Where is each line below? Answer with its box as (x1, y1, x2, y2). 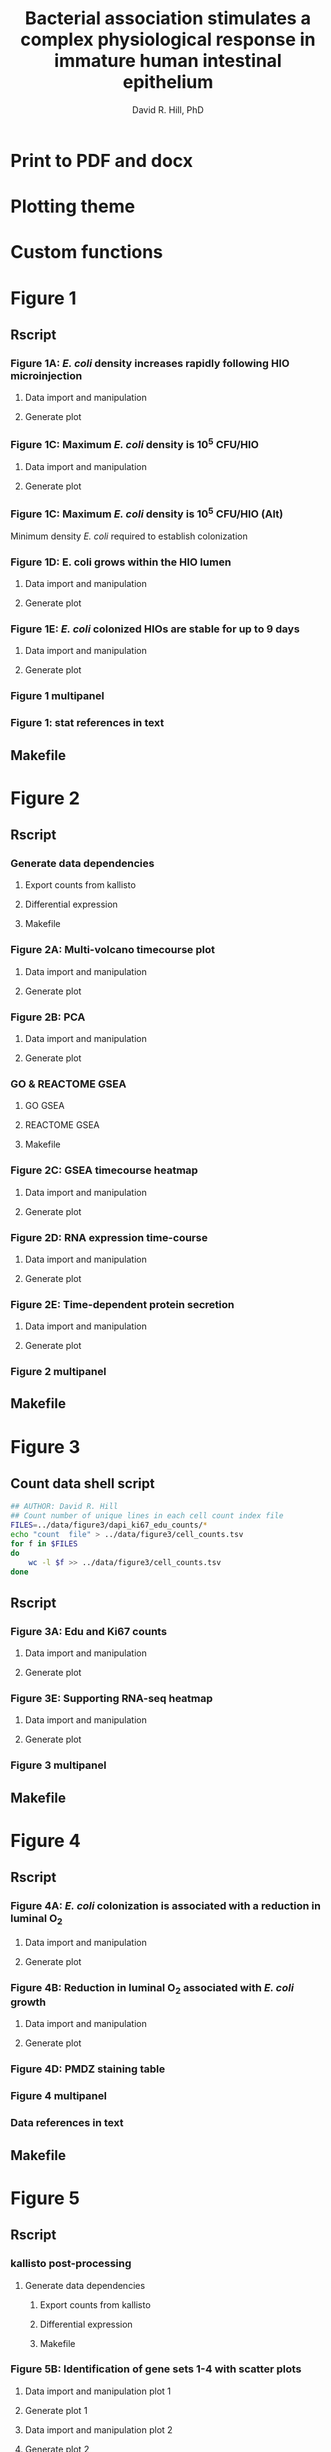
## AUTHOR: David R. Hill (10, 1502, 118, 1512)
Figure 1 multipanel (10, 689, 105, 703)
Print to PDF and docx (10, 149, 193, 172)
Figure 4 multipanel (10, 2089, 107, 2103)
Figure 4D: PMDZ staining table (10, 2062, 166, 2076)
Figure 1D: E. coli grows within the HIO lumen (10, 555, 232, 569)
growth (10, 1995, 47, 2009)
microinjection (10, 368, 83, 382)
